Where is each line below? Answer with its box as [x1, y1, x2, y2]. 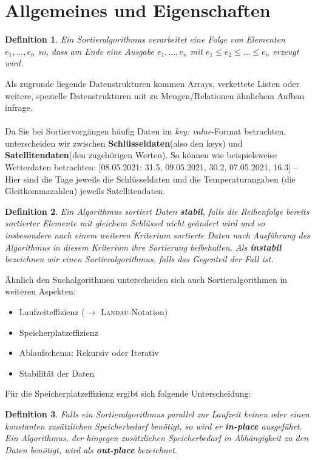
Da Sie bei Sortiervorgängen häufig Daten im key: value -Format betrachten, [5, 125, 286, 138]
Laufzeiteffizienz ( [19, 305, 85, 318]
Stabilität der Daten [19, 366, 95, 379]
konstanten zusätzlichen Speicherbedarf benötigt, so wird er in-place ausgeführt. [5, 419, 302, 432]
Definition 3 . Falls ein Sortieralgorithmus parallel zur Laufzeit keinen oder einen [5, 407, 310, 420]
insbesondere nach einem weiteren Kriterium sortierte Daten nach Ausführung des [5, 229, 310, 242]
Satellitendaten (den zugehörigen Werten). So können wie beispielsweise [5, 148, 277, 161]
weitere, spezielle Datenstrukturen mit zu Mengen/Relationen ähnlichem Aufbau [5, 89, 305, 102]
